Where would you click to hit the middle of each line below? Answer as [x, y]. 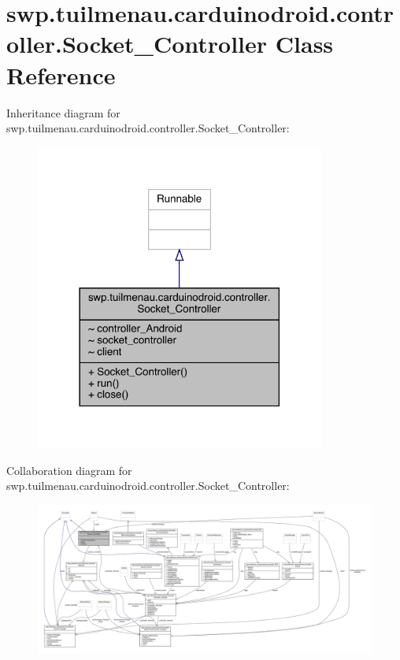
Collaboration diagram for [69, 470]
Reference [61, 74]
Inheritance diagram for [63, 112]
